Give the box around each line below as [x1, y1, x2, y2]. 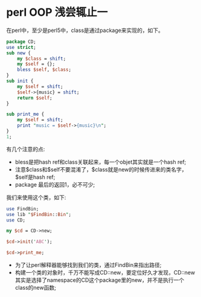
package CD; [6, 39, 36, 45]
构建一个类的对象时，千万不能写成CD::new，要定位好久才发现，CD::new [14, 269, 195, 276]
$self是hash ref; [14, 173, 56, 180]
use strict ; [6, 44, 36, 50]
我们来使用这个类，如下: [6, 194, 66, 201]
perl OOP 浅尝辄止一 [6, 5, 108, 19]
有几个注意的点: [6, 145, 45, 153]
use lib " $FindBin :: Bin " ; [6, 211, 71, 217]
